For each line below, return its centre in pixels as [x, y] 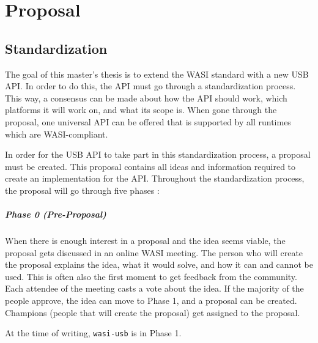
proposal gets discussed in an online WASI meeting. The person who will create [154, 252]
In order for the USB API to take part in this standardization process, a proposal [158, 154]
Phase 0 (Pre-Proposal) [56, 214]
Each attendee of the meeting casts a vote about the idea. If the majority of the [154, 288]
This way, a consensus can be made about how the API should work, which [146, 98]
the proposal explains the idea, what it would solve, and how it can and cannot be [159, 264]
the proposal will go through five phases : [82, 190]
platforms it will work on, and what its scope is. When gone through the [141, 110]
